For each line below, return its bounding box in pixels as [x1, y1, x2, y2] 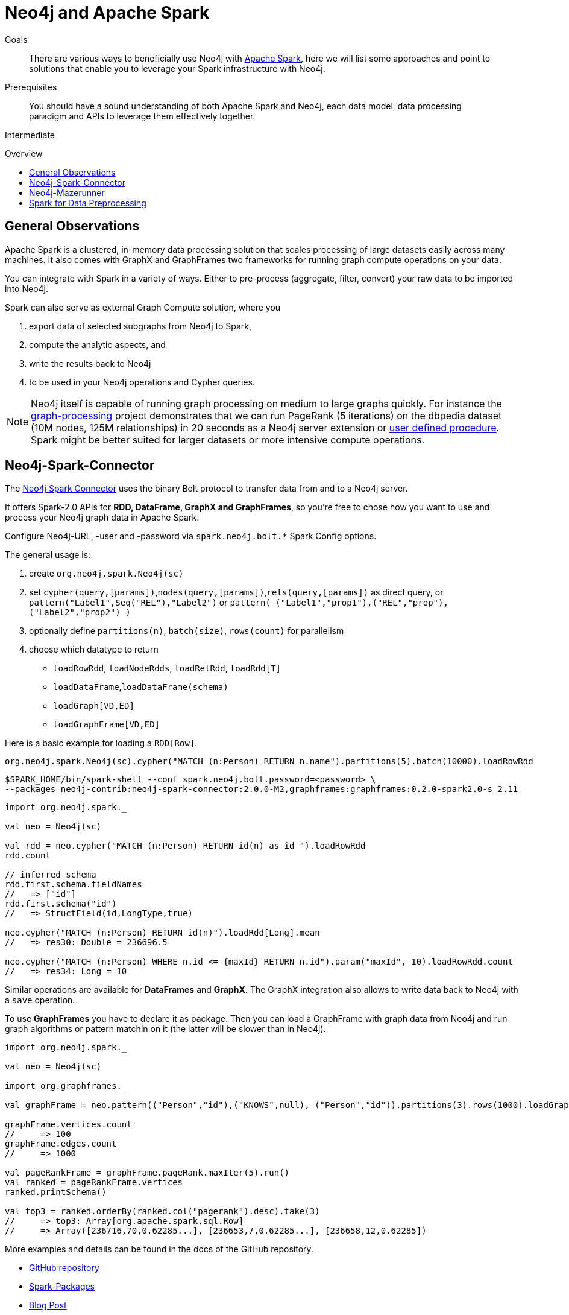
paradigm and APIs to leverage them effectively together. [29, 110, 256, 121]
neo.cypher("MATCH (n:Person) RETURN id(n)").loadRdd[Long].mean [5, 928, 320, 938]
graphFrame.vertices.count [5, 1120, 132, 1130]
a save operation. [5, 995, 75, 1006]
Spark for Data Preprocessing [29, 197, 146, 208]
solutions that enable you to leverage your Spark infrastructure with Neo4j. [29, 63, 325, 74]
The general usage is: [5, 550, 91, 560]
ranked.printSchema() [5, 1187, 107, 1197]
